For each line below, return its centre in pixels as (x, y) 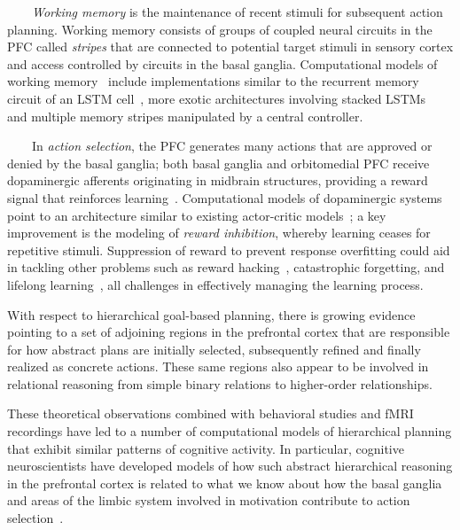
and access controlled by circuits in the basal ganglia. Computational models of (222, 63)
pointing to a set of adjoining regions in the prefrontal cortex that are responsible (229, 332)
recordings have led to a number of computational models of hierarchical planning (230, 431)
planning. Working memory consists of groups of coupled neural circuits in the (220, 29)
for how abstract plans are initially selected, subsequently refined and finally (214, 349)
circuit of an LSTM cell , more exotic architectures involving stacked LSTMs (217, 98)
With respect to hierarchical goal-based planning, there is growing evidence (211, 314)
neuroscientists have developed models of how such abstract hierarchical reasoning (230, 466)
